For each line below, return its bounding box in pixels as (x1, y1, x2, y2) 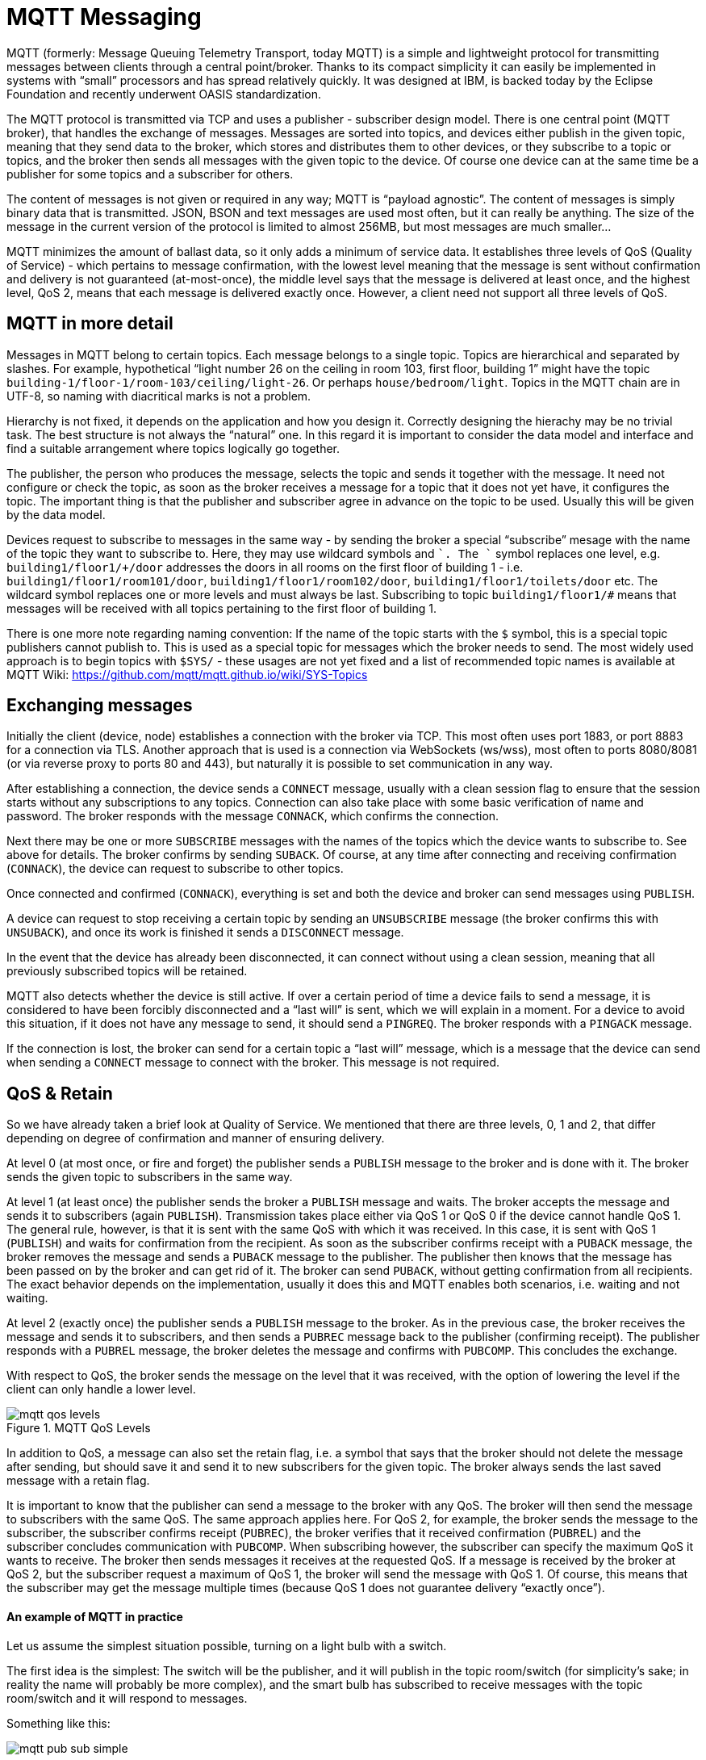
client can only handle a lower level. (6, 1382, 196, 1397)
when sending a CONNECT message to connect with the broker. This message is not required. (6, 1055, 500, 1070)
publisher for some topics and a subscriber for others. (6, 166, 294, 181)
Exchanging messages (6, 695, 193, 716)
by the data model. (6, 507, 106, 522)
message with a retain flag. (6, 1473, 150, 1488)
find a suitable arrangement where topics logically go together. (6, 441, 340, 455)
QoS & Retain (6, 1083, 113, 1104)
